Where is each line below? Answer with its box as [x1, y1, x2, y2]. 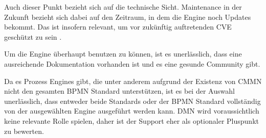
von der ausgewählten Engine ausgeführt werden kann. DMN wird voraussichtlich [4, 105, 259, 116]
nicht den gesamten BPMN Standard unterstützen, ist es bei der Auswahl [4, 86, 235, 96]
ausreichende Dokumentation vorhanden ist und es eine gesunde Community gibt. [4, 58, 260, 69]
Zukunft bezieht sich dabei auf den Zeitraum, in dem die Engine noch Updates [4, 11, 251, 22]
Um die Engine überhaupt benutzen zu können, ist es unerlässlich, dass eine [4, 48, 242, 59]
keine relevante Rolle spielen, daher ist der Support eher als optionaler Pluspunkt [4, 115, 259, 126]
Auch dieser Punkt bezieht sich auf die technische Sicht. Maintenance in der [4, 2, 242, 12]
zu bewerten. [4, 125, 44, 136]
